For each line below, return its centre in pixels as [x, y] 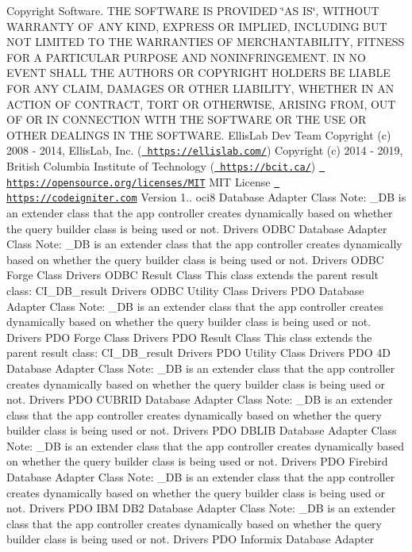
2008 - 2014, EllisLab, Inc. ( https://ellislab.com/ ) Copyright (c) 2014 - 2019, [205, 150]
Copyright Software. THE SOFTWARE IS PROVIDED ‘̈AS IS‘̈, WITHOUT [193, 10]
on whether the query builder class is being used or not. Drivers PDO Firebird [197, 461]
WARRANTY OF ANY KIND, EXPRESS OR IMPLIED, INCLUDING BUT [197, 26]
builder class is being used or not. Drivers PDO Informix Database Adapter [191, 539]
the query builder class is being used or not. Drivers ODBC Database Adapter [197, 228]
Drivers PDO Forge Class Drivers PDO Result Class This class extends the [189, 337]
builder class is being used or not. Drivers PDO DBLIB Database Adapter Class [202, 430]
